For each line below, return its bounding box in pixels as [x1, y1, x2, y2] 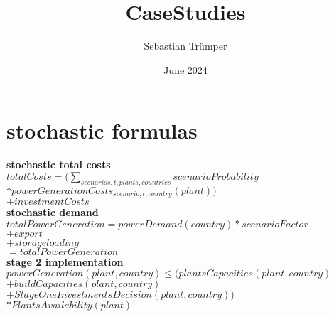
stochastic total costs [6, 157, 111, 172]
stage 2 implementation [6, 254, 124, 269]
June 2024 [163, 62, 208, 77]
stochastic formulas [6, 116, 198, 145]
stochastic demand [6, 205, 99, 220]
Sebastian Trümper [144, 38, 227, 53]
